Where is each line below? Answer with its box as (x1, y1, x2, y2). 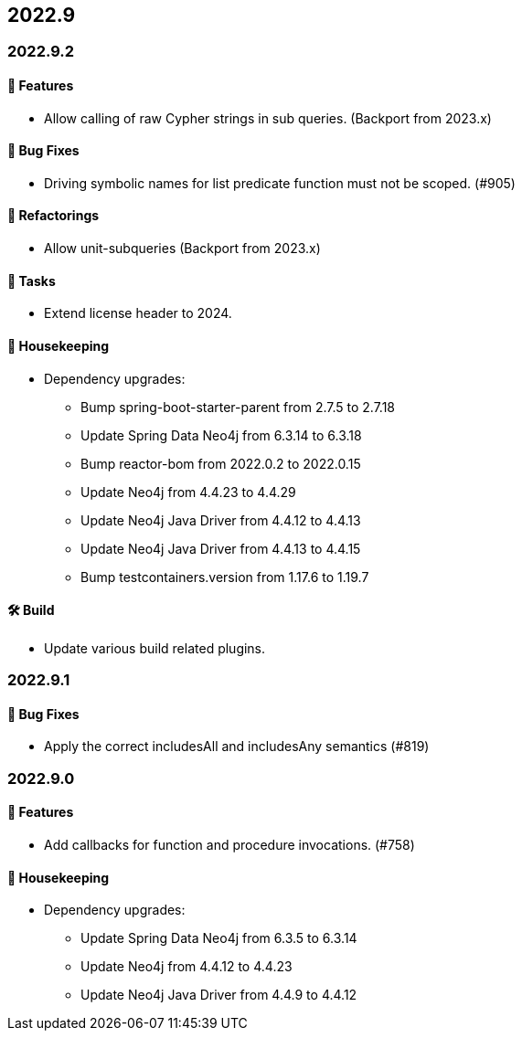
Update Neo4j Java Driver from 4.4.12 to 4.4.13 (80, 512, 361, 528)
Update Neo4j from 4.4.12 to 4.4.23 (80, 959, 293, 975)
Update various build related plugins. (44, 640, 266, 656)
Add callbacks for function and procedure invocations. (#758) (44, 836, 415, 853)
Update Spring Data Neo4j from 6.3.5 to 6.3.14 (80, 930, 357, 947)
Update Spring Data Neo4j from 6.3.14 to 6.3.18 (80, 427, 362, 443)
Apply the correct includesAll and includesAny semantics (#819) (44, 738, 430, 755)
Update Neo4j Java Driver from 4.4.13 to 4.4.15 (80, 540, 361, 556)
